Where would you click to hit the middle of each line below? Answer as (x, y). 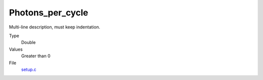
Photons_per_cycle (49, 13)
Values (16, 49)
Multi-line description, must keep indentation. (55, 27)
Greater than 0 (36, 56)
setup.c (29, 69)
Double (28, 42)
